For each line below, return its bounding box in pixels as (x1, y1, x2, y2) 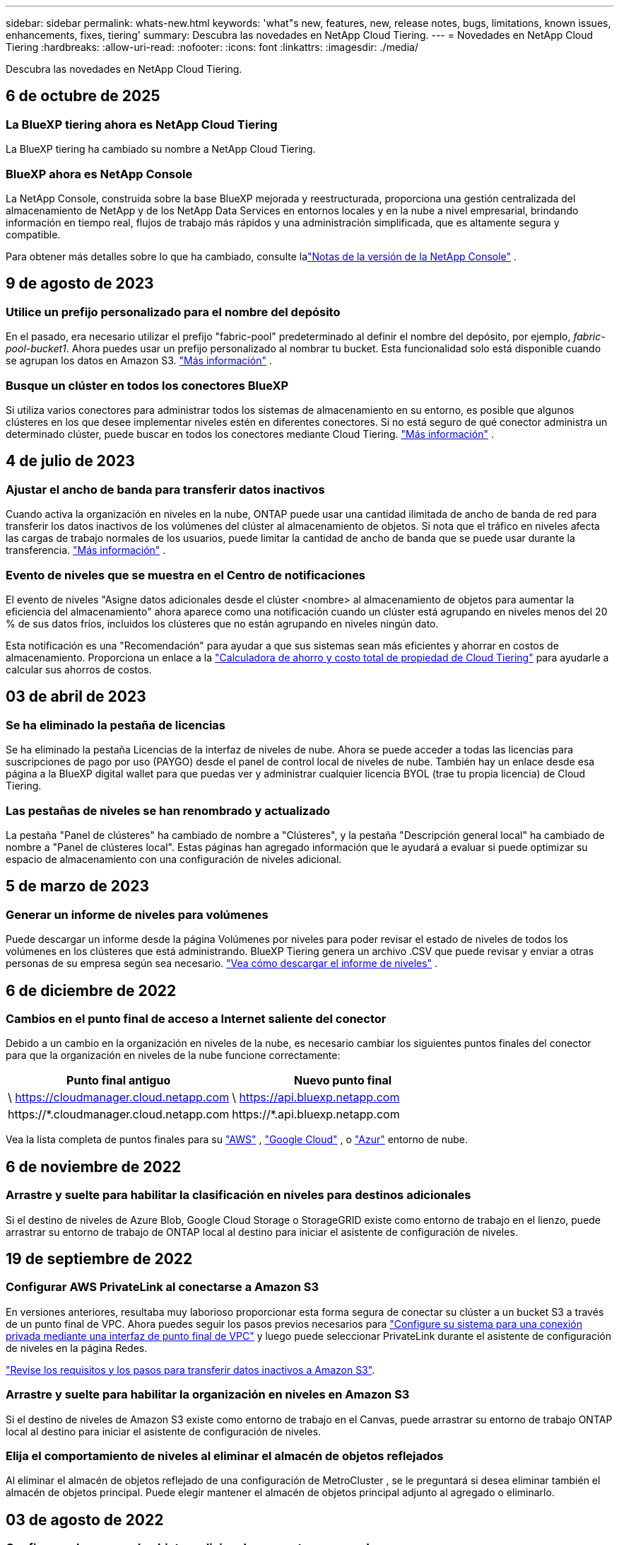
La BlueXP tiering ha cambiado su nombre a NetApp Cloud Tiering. (6, 143, 316, 156)
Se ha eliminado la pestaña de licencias (6, 717, 225, 732)
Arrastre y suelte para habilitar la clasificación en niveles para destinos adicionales (6, 1188, 471, 1203)
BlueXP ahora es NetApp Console (6, 166, 193, 181)
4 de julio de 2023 (6, 452, 135, 470)
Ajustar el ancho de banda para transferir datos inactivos (6, 482, 325, 497)
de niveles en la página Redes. (6, 1341, 148, 1354)
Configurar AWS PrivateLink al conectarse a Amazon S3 (6, 1280, 319, 1295)
